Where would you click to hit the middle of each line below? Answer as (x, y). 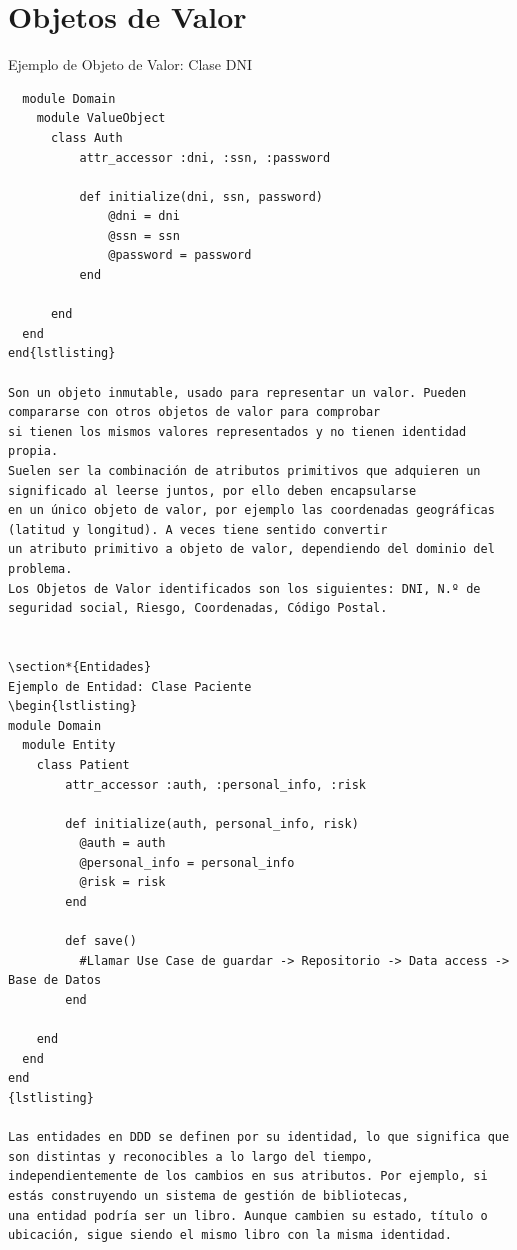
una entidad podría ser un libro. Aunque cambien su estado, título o (248, 1215)
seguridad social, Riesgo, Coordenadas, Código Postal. (198, 608)
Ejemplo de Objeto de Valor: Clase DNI (130, 64)
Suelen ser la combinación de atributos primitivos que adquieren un (244, 471)
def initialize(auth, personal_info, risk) (212, 823)
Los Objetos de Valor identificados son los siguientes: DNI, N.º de (244, 588)
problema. (40, 568)
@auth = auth (122, 843)
